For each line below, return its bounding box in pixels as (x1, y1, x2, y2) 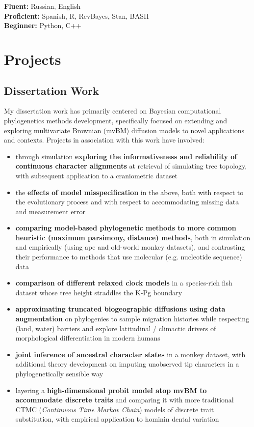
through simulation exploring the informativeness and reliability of (15, 151, 237, 161)
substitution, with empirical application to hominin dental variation (15, 414, 219, 424)
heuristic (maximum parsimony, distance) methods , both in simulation (15, 232, 251, 242)
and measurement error (15, 206, 85, 216)
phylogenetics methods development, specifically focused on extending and (4, 115, 227, 125)
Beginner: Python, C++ (4, 20, 81, 30)
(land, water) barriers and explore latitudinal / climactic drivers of (15, 323, 216, 333)
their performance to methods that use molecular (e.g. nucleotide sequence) (15, 252, 242, 262)
